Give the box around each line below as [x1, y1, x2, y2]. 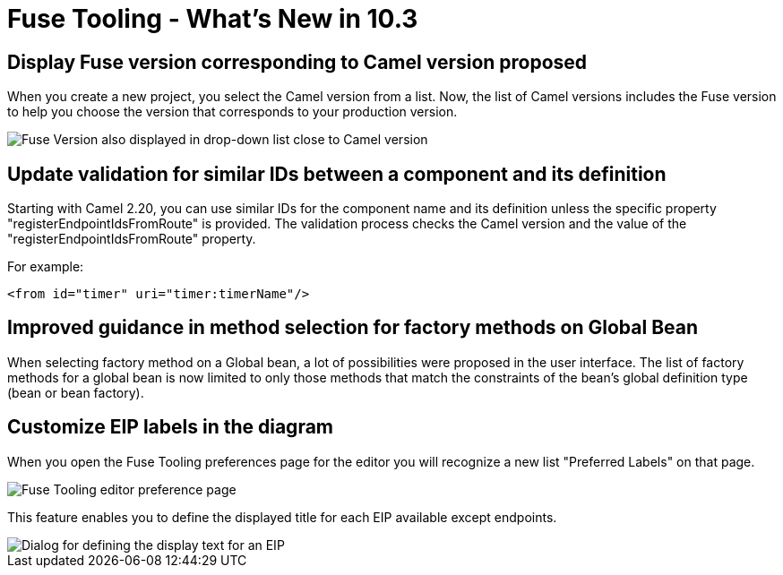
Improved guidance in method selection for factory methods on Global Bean [7, 316, 699, 339]
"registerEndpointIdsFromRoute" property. [7, 231, 256, 247]
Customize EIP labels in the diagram [7, 416, 334, 439]
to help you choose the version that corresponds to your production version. [7, 104, 458, 120]
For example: [7, 259, 84, 275]
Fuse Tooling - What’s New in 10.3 [7, 4, 418, 34]
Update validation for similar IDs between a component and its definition [7, 162, 667, 185]
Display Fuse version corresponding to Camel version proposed [7, 50, 588, 73]
